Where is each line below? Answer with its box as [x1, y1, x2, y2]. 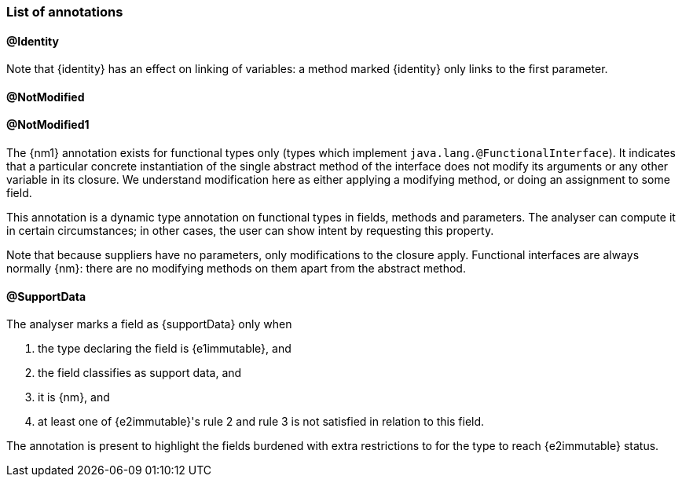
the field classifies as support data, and [38, 366, 242, 380]
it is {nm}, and [38, 390, 110, 404]
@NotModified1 [6, 118, 90, 132]
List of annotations [6, 4, 123, 20]
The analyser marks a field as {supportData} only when [6, 317, 292, 331]
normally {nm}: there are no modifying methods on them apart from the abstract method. [6, 262, 466, 276]
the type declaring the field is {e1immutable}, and [38, 342, 291, 356]
